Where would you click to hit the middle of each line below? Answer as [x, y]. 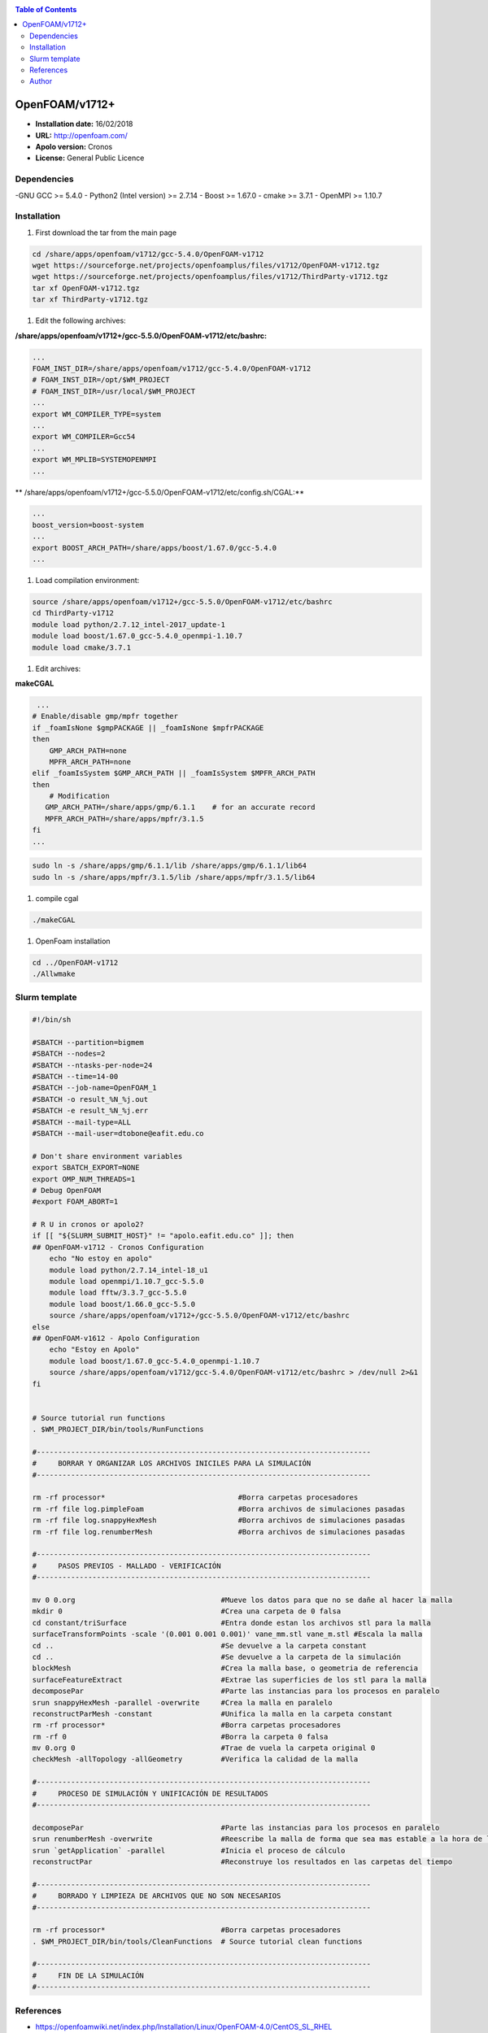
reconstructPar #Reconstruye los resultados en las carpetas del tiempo [242, 1861]
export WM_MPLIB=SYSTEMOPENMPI [95, 460]
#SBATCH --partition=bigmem [88, 1042]
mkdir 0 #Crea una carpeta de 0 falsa [187, 1611]
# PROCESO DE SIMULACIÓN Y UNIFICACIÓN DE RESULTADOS [150, 1794]
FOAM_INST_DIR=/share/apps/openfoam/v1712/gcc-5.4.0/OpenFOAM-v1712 [172, 369]
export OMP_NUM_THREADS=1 [84, 1179]
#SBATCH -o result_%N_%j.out [90, 1099]
